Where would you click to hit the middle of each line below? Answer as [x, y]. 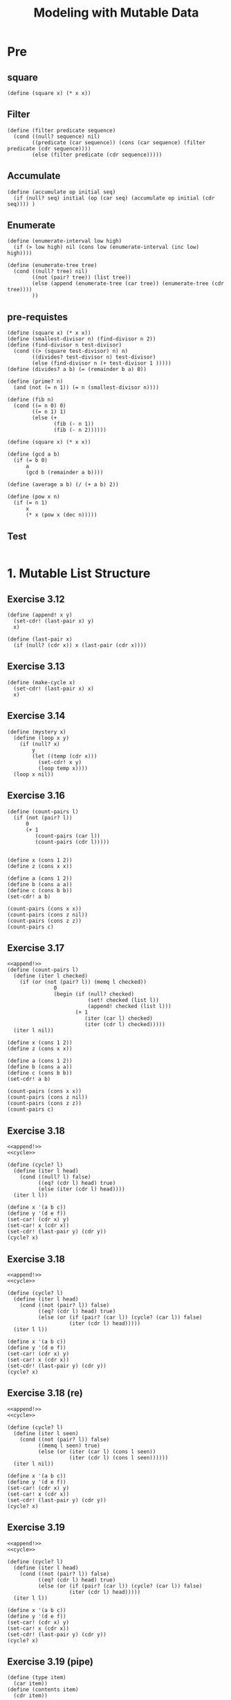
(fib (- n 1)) [74, 424]
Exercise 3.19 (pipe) [50, 1662]
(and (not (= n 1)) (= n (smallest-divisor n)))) [86, 388]
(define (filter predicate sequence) [62, 130]
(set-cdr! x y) [59, 762]
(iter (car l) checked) [119, 1018]
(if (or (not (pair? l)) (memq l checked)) [83, 982]
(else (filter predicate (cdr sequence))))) [97, 155]
